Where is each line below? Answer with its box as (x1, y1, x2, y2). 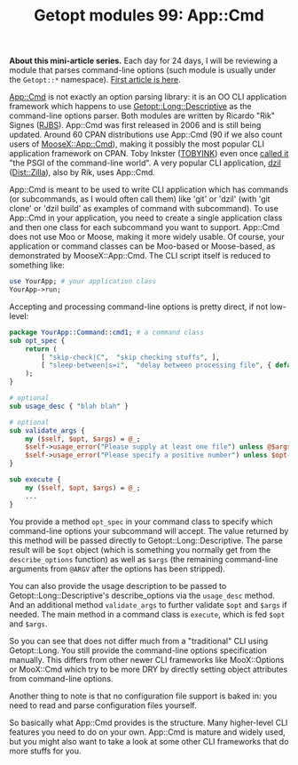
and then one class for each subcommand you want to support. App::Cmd (9, 222, 280, 233)
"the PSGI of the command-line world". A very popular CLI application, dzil (9, 157, 281, 169)
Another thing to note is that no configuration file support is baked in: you (9, 690, 278, 701)
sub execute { (9, 475, 62, 484)
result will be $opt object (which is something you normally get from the (9, 544, 271, 555)
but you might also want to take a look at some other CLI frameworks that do (9, 736, 289, 746)
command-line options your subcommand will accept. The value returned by (9, 525, 289, 536)
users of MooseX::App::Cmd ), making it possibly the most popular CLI (9, 139, 264, 149)
